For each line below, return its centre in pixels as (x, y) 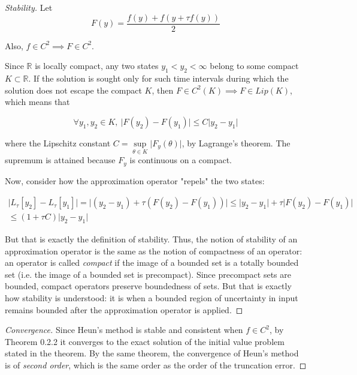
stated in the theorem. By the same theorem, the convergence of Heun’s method (152, 353)
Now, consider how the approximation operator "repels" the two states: (135, 180)
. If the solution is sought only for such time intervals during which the (158, 78)
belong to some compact (254, 66)
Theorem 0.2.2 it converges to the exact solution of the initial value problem (145, 341)
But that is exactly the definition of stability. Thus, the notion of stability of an (151, 238)
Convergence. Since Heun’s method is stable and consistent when (124, 330)
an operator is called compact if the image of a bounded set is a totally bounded (152, 262)
